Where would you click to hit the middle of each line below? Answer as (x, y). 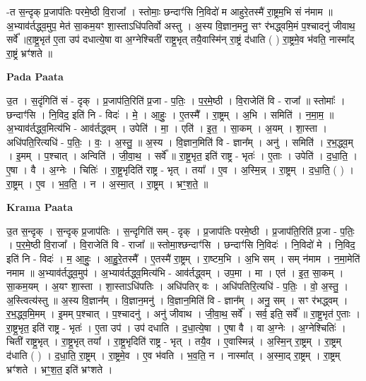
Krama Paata (40, 207)
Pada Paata (35, 77)
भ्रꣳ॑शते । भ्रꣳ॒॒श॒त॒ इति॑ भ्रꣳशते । (60, 369)
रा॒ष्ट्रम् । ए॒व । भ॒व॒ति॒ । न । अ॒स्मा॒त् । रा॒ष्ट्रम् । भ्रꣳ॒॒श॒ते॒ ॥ (107, 183)
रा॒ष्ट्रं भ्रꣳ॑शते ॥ (29, 53)
